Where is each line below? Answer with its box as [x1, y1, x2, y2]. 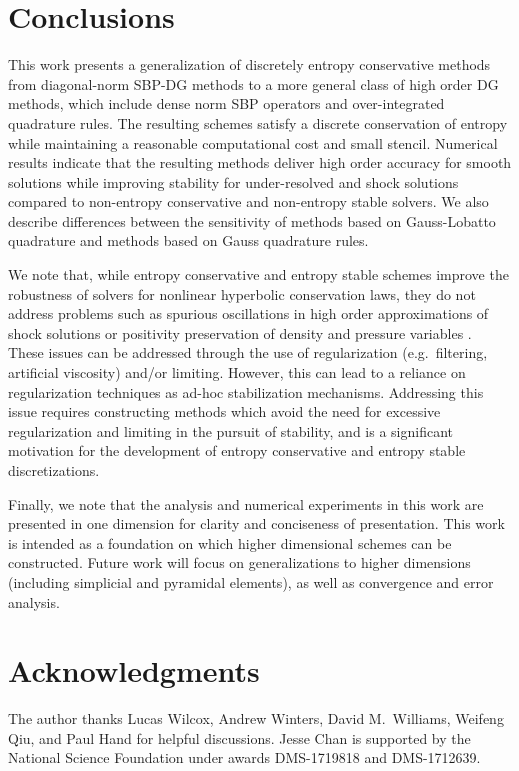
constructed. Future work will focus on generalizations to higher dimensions [8, 552, 471, 573]
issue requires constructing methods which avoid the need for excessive [8, 401, 441, 422]
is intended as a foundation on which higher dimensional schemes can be [8, 532, 452, 553]
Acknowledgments [8, 650, 260, 691]
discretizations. [8, 460, 100, 480]
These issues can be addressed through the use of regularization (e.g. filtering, [8, 342, 488, 363]
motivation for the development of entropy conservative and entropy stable [8, 440, 466, 461]
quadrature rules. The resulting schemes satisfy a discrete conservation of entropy [8, 112, 508, 133]
